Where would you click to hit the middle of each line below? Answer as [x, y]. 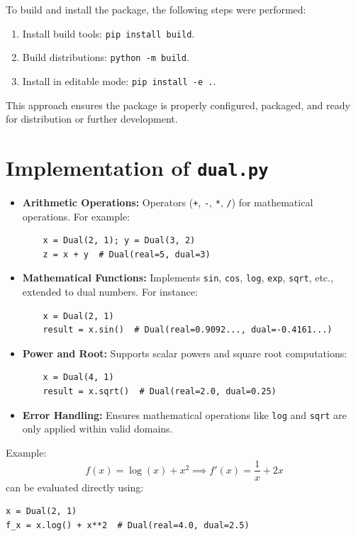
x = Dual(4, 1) [78, 378]
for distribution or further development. [92, 119]
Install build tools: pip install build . [109, 33]
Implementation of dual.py [137, 167]
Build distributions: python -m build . [106, 57]
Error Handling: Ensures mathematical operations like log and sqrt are [184, 414]
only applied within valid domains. [98, 429]
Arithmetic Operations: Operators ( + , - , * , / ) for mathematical [168, 202]
